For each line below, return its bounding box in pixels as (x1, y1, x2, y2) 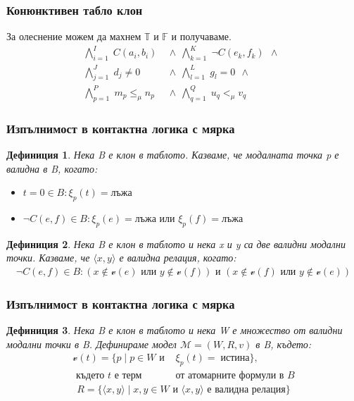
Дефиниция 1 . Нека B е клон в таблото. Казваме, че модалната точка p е (6, 147, 339, 162)
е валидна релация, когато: (119, 250, 236, 265)
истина (220, 353, 250, 364)
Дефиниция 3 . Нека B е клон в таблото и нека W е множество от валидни (6, 323, 343, 338)
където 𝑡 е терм (75, 371, 142, 381)
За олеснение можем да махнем (6, 29, 141, 44)
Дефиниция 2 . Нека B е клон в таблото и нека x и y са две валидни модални (6, 236, 346, 251)
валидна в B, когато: (6, 161, 98, 175)
